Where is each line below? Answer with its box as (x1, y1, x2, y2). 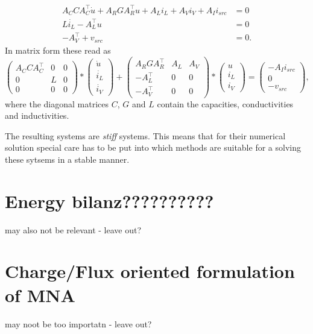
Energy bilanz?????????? (5, 188, 214, 213)
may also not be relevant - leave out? (5, 223, 142, 236)
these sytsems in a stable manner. (5, 153, 130, 165)
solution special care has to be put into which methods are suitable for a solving (5, 141, 301, 154)
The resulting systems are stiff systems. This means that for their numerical (5, 129, 286, 142)
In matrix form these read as (5, 43, 111, 56)
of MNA (5, 282, 75, 307)
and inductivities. (5, 109, 69, 122)
